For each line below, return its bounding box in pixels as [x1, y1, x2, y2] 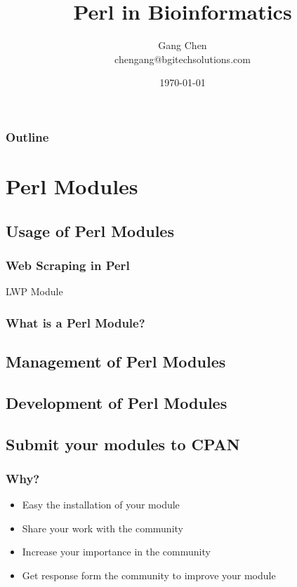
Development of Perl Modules [6, 391, 227, 413]
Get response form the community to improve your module [22, 567, 276, 582]
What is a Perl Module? [6, 313, 145, 331]
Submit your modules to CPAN [6, 433, 240, 454]
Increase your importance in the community [22, 544, 211, 559]
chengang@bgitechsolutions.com [114, 51, 251, 66]
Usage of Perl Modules [6, 220, 174, 241]
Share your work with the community [22, 520, 183, 535]
